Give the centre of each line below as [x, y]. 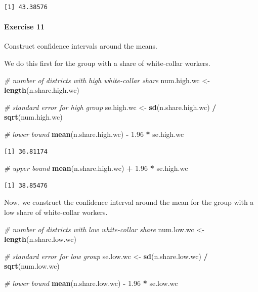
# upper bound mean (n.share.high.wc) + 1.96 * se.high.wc [96, 168]
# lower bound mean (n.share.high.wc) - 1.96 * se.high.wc [94, 134]
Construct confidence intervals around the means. [81, 46]
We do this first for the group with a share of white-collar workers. [107, 63]
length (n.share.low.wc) [40, 239]
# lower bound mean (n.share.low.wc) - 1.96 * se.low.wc [91, 283]
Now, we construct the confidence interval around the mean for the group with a [129, 202]
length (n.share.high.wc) [42, 90]
